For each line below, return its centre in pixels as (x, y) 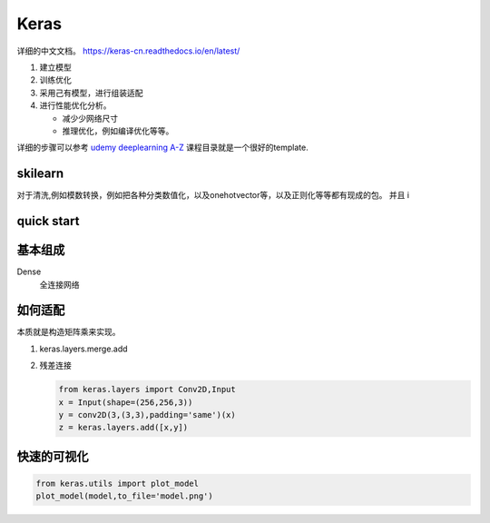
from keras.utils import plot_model (118, 483)
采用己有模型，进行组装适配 (91, 93)
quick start (48, 221)
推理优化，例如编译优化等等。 (118, 131)
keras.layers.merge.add (83, 349)
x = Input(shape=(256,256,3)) (126, 402)
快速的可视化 (53, 456)
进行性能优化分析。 (75, 105)
